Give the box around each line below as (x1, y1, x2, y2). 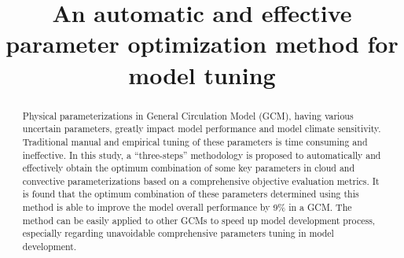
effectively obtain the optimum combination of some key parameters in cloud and (22, 161, 355, 175)
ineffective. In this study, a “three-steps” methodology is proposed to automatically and (22, 148, 381, 161)
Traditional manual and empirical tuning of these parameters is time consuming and (22, 135, 368, 148)
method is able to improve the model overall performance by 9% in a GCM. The (22, 201, 352, 214)
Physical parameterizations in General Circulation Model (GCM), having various (22, 109, 354, 122)
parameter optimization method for (6, 28, 398, 60)
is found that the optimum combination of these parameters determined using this (22, 187, 359, 201)
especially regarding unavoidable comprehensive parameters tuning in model (22, 227, 334, 240)
